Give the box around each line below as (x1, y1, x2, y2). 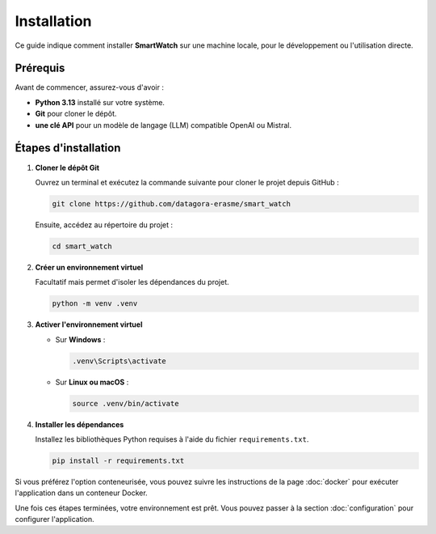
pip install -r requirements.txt (52, 456, 185, 465)
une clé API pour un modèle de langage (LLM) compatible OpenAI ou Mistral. (35, 120, 292, 129)
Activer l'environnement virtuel (35, 320, 143, 329)
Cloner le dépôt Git (35, 163, 100, 172)
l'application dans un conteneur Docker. (15, 488, 149, 498)
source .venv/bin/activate (72, 399, 179, 408)
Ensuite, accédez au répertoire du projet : (35, 219, 174, 230)
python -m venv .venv (52, 299, 138, 308)
